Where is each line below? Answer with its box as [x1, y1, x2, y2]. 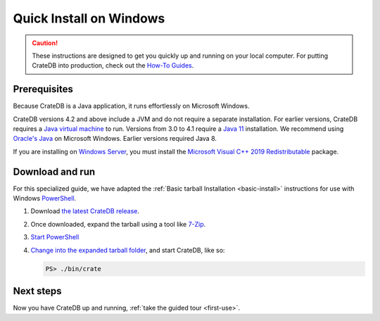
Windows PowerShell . [13, 194, 77, 203]
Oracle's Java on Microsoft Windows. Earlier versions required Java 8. [13, 134, 217, 143]
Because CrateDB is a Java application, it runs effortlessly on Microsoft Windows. [13, 102, 250, 111]
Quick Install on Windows [13, 11, 165, 26]
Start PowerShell [30, 233, 80, 241]
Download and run [13, 165, 96, 177]
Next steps [13, 285, 62, 297]
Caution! [32, 39, 58, 47]
